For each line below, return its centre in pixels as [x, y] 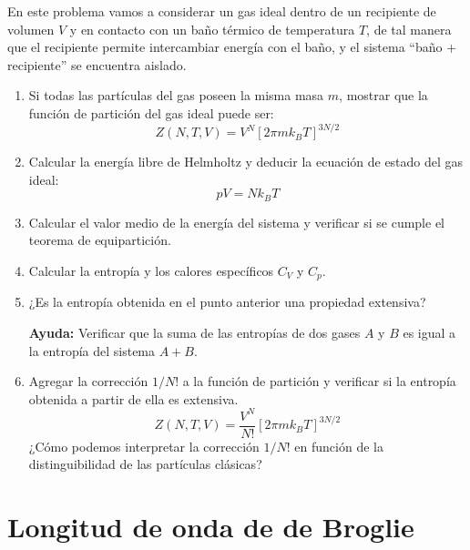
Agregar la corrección [88, 381]
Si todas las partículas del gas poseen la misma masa [176, 95]
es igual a [429, 332]
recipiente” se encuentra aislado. [97, 64]
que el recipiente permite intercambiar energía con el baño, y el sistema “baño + [232, 47]
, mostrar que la [383, 95]
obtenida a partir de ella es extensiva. [133, 398]
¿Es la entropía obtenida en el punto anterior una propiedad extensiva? [227, 302]
